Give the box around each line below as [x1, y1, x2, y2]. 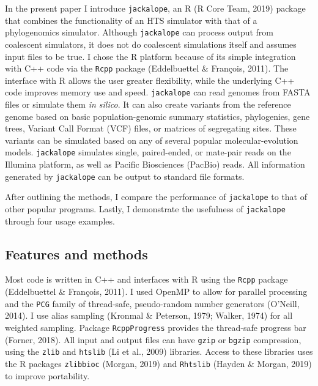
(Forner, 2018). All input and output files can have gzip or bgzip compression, [5, 333, 301, 346]
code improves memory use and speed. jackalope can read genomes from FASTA [5, 86, 311, 98]
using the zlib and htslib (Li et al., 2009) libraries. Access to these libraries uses [5, 345, 313, 358]
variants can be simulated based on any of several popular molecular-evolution [5, 133, 298, 146]
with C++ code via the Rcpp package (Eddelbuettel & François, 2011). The [5, 62, 289, 75]
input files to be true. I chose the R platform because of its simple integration [5, 50, 296, 62]
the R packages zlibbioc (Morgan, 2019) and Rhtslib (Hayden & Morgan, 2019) [5, 357, 312, 369]
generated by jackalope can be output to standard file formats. [5, 169, 245, 182]
